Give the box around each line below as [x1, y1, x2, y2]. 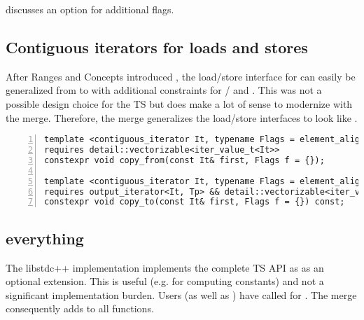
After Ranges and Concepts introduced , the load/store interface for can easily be [6, 69, 356, 83]
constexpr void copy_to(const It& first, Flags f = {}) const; [44, 197, 345, 207]
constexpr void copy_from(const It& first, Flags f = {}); [44, 155, 325, 165]
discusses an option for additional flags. [6, 2, 174, 16]
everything [6, 227, 84, 249]
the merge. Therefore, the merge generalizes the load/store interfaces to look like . [6, 110, 358, 125]
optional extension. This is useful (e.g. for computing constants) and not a [6, 274, 324, 288]
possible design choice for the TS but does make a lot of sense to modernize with [6, 96, 353, 111]
